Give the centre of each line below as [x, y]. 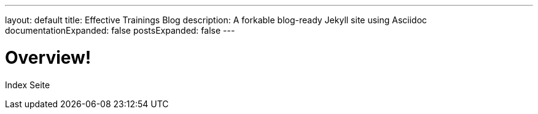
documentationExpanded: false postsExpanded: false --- [120, 30]
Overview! [48, 57]
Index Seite [28, 85]
